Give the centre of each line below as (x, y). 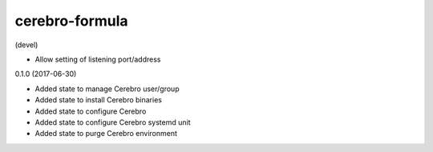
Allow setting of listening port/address (98, 59)
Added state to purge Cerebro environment (106, 134)
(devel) (26, 45)
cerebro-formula (71, 21)
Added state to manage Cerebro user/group (107, 89)
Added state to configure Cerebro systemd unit (113, 122)
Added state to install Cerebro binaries (98, 100)
